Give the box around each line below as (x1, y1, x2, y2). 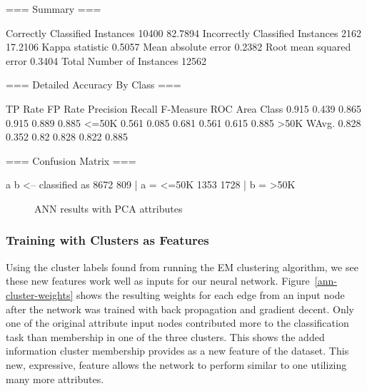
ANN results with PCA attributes (34, 200, 183, 215)
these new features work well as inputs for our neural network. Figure (6, 273, 310, 288)
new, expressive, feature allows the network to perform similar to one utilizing (6, 357, 347, 372)
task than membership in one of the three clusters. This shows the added (6, 329, 325, 344)
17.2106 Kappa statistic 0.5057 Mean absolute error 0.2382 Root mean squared (6, 39, 351, 54)
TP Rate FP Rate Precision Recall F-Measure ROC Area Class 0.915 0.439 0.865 (6, 101, 361, 116)
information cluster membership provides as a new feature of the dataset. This (6, 343, 349, 358)
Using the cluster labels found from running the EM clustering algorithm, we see (6, 259, 358, 274)
